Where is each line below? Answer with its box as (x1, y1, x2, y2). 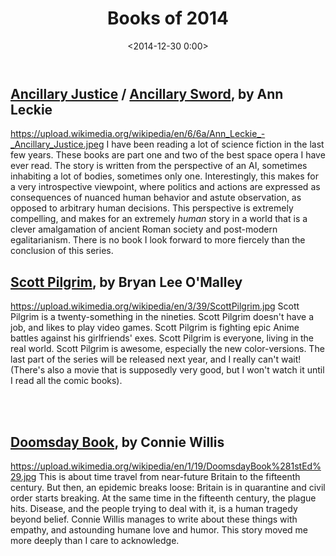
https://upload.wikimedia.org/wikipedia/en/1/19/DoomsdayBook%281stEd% (10, 460, 322, 472)
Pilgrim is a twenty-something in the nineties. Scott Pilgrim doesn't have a (10, 311, 315, 323)
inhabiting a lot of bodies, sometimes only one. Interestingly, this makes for (10, 170, 319, 182)
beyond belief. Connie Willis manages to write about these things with (10, 513, 298, 525)
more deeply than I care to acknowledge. (10, 534, 180, 546)
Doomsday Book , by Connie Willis (10, 433, 225, 451)
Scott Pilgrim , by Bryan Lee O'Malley (10, 273, 243, 291)
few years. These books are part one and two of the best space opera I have (10, 149, 326, 161)
